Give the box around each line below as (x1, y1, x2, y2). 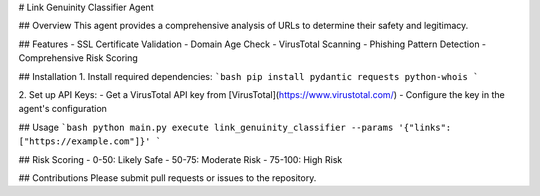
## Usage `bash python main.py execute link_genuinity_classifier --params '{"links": (18, 121, 452, 133)
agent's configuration (18, 103, 107, 115)
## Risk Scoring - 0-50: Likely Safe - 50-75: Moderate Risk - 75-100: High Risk (18, 153, 343, 165)
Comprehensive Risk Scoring (18, 52, 139, 64)
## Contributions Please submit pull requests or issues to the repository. (18, 171, 317, 184)
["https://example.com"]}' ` (18, 136, 162, 147)
